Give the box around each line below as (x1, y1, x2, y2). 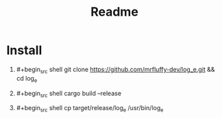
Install (6, 42, 42, 58)
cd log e (16, 74, 38, 84)
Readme (90, 4, 138, 20)
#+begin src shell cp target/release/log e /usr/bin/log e (16, 104, 164, 114)
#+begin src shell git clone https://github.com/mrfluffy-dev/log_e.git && (16, 65, 215, 75)
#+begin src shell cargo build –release (16, 89, 121, 99)
